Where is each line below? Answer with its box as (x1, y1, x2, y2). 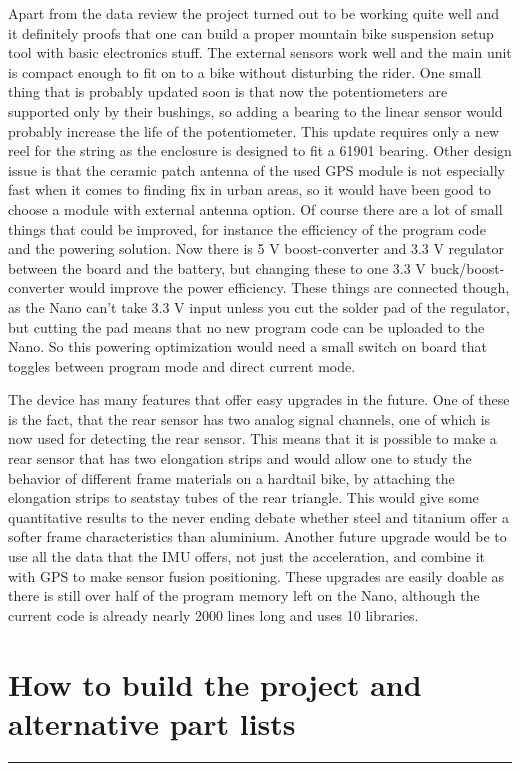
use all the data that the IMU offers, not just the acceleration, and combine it (8, 546, 486, 567)
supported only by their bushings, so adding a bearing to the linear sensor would (8, 100, 503, 121)
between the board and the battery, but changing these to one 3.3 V (8, 257, 426, 278)
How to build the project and (8, 663, 422, 704)
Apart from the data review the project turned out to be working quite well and (8, 3, 500, 23)
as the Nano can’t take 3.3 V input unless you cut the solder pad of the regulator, (8, 296, 510, 317)
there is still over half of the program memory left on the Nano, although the (8, 585, 480, 606)
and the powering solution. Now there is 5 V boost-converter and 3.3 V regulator (8, 238, 504, 259)
